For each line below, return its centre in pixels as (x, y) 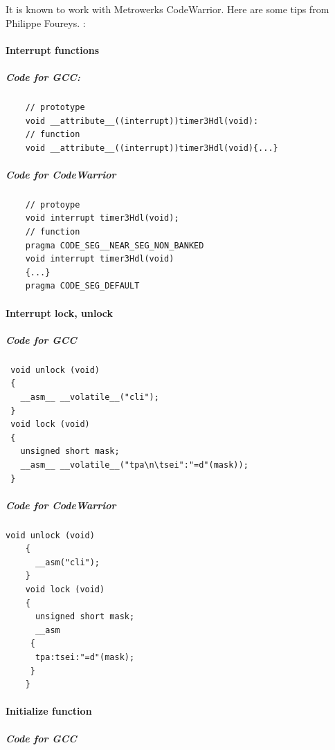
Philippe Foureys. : (46, 22)
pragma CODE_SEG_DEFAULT (82, 286)
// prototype (55, 107)
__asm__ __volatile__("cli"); (90, 397)
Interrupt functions (53, 49)
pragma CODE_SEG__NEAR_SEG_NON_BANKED (115, 245)
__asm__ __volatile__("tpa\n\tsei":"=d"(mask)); (134, 465)
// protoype (53, 204)
